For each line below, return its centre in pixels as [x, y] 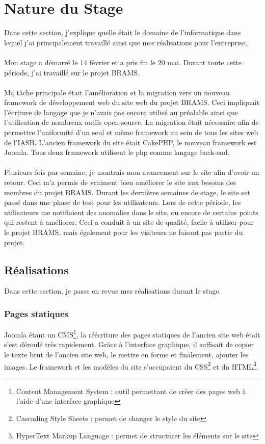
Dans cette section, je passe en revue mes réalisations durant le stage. [113, 291]
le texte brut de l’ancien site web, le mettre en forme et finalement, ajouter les [126, 355]
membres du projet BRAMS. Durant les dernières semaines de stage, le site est [127, 192]
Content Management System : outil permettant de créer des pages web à [131, 391]
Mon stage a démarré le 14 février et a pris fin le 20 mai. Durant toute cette [123, 62]
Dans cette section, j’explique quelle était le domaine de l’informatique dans [123, 32]
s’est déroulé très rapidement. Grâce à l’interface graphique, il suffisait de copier [129, 344]
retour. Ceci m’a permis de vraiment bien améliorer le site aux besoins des [120, 182]
